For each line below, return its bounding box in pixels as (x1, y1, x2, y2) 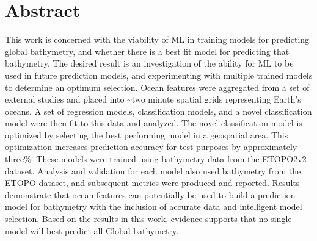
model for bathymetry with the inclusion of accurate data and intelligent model (5, 200, 302, 213)
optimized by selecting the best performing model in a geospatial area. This (5, 128, 288, 141)
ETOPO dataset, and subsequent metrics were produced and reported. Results (5, 176, 300, 189)
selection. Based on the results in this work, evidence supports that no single (5, 212, 292, 225)
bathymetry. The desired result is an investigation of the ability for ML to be (5, 57, 294, 70)
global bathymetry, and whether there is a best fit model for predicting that (5, 45, 290, 57)
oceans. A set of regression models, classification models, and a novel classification (5, 104, 312, 117)
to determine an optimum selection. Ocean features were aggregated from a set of (5, 81, 310, 93)
